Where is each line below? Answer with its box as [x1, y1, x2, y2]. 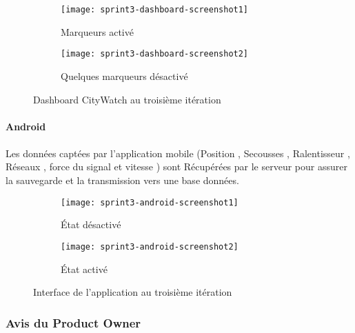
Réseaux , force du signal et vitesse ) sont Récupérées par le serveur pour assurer [6, 159, 347, 174]
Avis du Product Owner [6, 314, 141, 331]
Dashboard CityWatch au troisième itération [33, 92, 221, 106]
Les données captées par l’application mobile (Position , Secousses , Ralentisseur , [6, 145, 350, 160]
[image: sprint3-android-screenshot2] [61, 241, 239, 252]
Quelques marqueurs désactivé [61, 68, 188, 83]
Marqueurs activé [61, 24, 134, 39]
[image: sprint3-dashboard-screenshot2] [61, 49, 249, 59]
